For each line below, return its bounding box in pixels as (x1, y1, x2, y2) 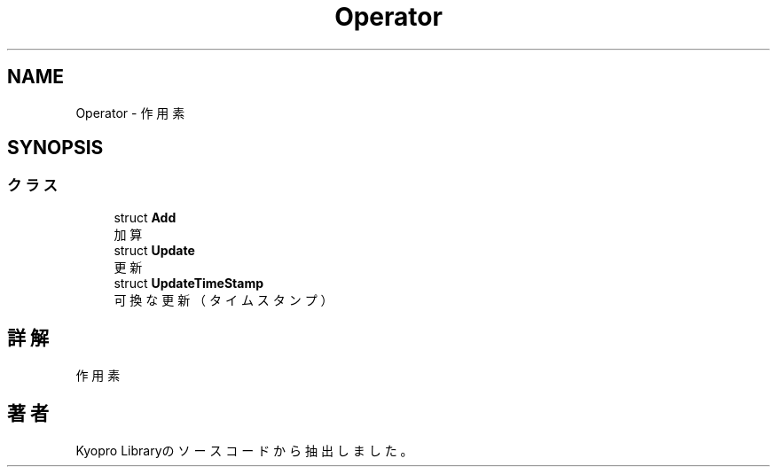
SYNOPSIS (7, 136, 104, 159)
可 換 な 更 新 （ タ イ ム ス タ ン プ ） (114, 291, 334, 307)
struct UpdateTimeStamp (114, 275, 264, 291)
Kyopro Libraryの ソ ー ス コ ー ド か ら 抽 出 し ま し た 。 (75, 442, 413, 458)
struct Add (114, 209, 177, 225)
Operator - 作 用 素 (75, 105, 185, 120)
